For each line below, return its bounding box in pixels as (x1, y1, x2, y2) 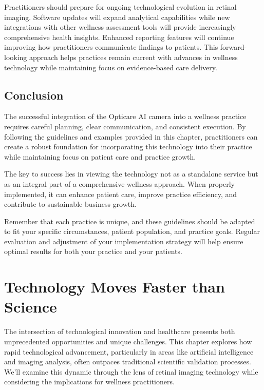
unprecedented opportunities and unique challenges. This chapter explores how (4, 336, 252, 346)
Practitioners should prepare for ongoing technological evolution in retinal (4, 2, 237, 12)
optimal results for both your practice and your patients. (4, 246, 182, 257)
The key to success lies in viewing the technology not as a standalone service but (4, 168, 258, 179)
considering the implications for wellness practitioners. (4, 376, 175, 387)
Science (4, 296, 57, 317)
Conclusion (4, 87, 64, 103)
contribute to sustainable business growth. (4, 199, 137, 209)
